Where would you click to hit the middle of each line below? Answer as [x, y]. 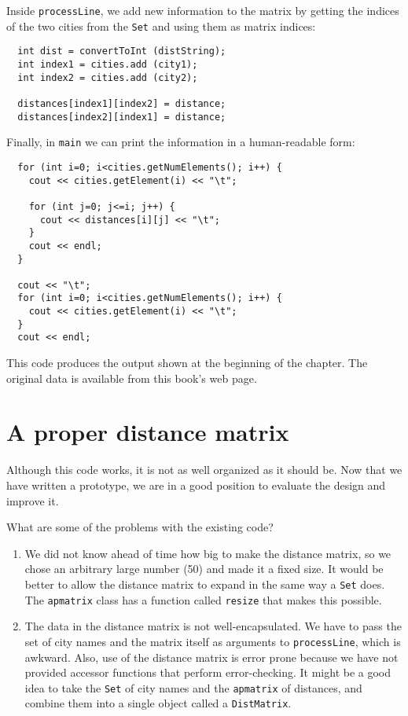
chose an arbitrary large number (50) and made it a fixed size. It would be [204, 569]
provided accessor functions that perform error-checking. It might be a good [208, 672]
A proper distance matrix [148, 432]
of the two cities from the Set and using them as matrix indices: [161, 26]
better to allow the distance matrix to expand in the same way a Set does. [205, 584]
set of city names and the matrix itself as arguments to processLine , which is [213, 641]
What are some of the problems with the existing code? [140, 527]
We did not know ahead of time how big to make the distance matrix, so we [208, 553]
